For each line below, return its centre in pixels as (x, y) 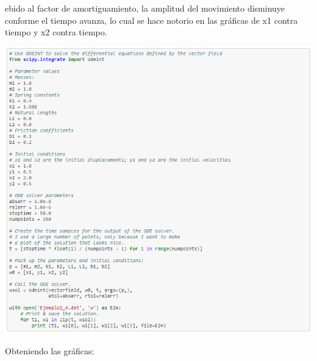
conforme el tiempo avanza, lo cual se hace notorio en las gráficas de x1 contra (151, 20)
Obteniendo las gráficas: (50, 350)
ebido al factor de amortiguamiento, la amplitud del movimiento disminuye (145, 8)
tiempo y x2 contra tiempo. (56, 32)
